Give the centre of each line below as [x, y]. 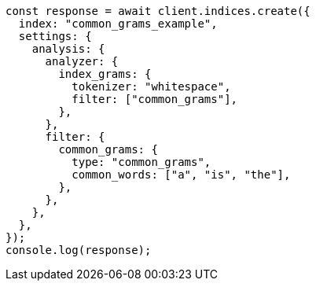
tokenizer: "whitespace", [151, 86]
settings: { [55, 36]
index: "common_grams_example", [118, 24]
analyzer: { [82, 61]
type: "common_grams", [141, 162]
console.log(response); [79, 250]
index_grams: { [105, 74]
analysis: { [68, 49]
